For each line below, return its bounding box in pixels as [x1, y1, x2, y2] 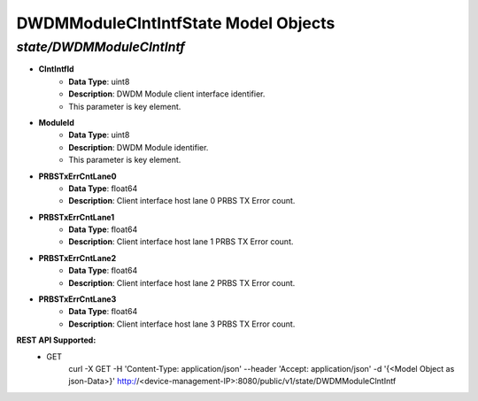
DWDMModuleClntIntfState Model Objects [16, 13, 335, 33]
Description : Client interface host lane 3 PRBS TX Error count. [68, 319, 296, 329]
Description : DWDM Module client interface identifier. [68, 89, 266, 99]
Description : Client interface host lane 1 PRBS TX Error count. [68, 236, 294, 247]
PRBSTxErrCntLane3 [38, 294, 117, 305]
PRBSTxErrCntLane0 [38, 171, 117, 181]
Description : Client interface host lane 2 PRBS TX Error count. [68, 277, 296, 288]
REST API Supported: [16, 335, 96, 345]
